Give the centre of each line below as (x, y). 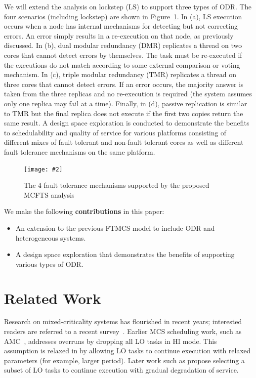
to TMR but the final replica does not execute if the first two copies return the (124, 113)
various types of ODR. (49, 264)
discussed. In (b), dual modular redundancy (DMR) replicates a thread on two (123, 45)
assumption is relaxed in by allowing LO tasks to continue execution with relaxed (127, 351)
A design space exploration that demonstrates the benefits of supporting (125, 254)
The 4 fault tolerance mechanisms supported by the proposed (117, 185)
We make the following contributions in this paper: (84, 211)
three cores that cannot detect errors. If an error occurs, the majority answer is (124, 84)
